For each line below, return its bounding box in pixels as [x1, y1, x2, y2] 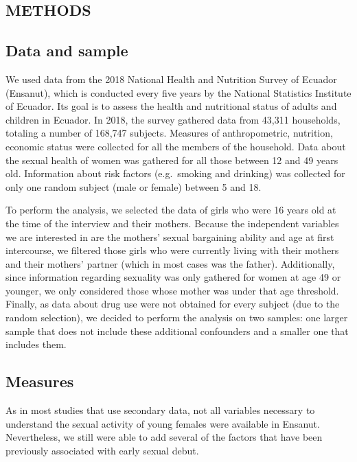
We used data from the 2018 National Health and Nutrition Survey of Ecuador [5, 71, 337, 86]
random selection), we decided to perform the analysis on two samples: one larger [5, 310, 348, 325]
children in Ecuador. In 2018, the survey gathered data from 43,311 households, [5, 112, 341, 126]
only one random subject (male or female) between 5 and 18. [5, 179, 262, 194]
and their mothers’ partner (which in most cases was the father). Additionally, [5, 256, 335, 270]
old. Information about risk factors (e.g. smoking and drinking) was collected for [5, 166, 345, 181]
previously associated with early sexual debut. [5, 443, 199, 457]
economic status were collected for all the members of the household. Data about [5, 139, 346, 153]
